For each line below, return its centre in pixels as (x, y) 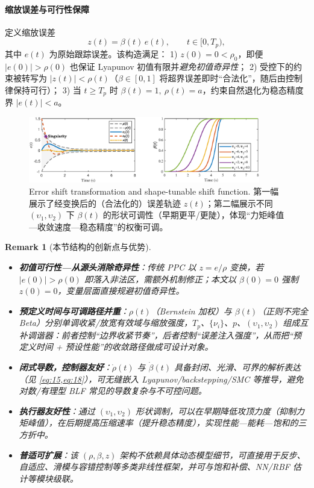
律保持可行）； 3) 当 (43, 89)
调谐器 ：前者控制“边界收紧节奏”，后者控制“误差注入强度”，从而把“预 (165, 335)
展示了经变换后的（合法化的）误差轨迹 (105, 203)
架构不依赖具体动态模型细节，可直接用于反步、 (212, 455)
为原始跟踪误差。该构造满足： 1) (113, 53)
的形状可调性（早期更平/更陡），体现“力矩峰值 (193, 215)
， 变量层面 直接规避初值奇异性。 (121, 291)
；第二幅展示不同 (239, 203)
